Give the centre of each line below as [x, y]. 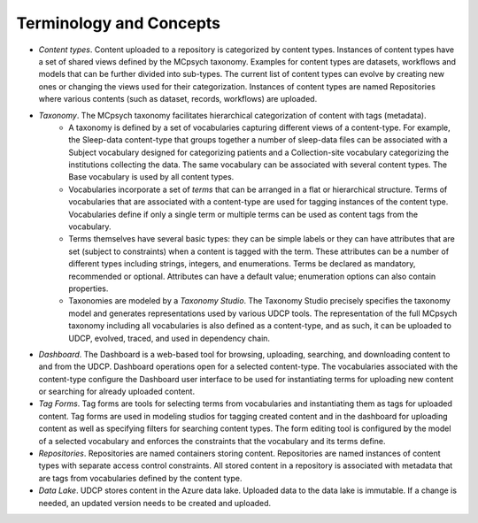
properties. [89, 288]
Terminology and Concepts [119, 23]
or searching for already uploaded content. [116, 392]
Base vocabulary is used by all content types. [151, 177]
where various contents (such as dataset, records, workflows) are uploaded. [178, 99]
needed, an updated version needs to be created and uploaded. [155, 503]
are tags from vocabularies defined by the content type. [140, 478]
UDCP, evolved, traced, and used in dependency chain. [169, 338]
